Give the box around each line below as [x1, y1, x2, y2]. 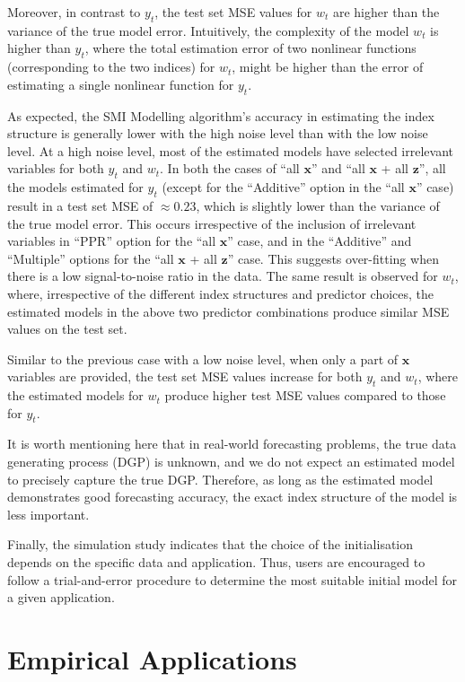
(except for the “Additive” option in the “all [162, 178, 405, 197]
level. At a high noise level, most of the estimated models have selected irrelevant [7, 141, 453, 160]
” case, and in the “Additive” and [227, 232, 412, 250]
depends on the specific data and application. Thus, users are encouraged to [7, 553, 426, 572]
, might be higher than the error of [232, 57, 424, 76]
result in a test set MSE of [7, 196, 154, 214]
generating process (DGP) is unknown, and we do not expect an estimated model [7, 452, 455, 471]
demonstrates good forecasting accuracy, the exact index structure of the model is [7, 487, 458, 506]
